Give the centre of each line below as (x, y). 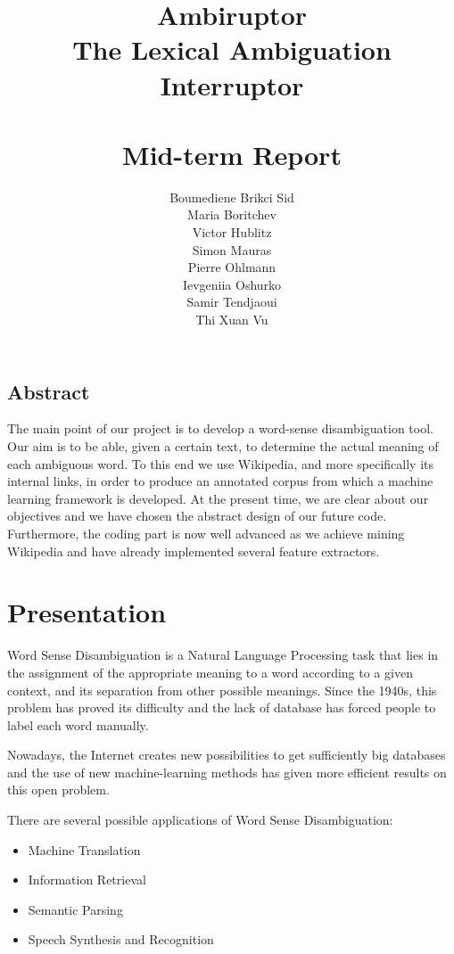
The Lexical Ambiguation (232, 49)
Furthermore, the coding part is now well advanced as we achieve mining (206, 533)
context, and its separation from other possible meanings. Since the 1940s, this (222, 690)
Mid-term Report (232, 154)
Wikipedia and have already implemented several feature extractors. (194, 551)
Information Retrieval (87, 880)
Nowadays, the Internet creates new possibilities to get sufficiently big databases (227, 755)
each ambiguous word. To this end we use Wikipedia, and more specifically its (221, 463)
